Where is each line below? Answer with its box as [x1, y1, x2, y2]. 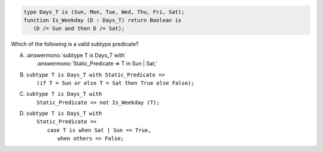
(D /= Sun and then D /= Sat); [33, 25, 125, 32]
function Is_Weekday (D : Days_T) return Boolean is [23, 17, 182, 23]
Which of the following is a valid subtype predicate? [11, 41, 139, 48]
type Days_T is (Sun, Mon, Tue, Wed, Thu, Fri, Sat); [23, 8, 185, 15]
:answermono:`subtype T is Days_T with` [26, 51, 127, 59]
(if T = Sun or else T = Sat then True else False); [36, 80, 194, 86]
